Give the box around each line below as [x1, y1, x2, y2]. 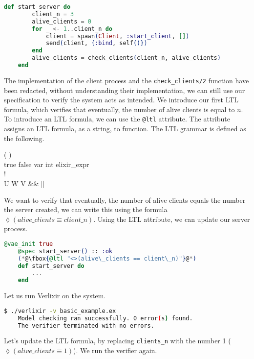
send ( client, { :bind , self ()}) [45, 40, 148, 47]
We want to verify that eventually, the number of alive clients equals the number [4, 194, 246, 205]
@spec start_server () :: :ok [18, 247, 112, 255]
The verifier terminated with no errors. [18, 322, 154, 329]
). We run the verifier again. [73, 345, 157, 356]
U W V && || [4, 178, 45, 188]
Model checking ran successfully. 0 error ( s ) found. [18, 314, 193, 322]
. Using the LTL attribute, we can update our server [93, 214, 250, 224]
